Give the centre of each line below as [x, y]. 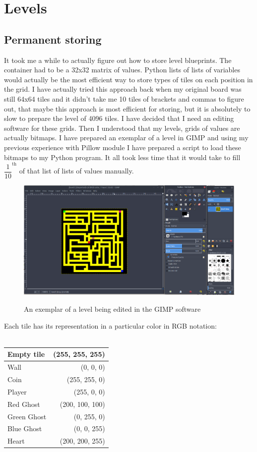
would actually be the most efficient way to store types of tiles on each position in [128, 79]
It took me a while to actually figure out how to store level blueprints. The [118, 60]
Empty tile [26, 354]
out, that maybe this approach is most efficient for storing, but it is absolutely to [127, 108]
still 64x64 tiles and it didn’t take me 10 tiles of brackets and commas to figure [124, 98]
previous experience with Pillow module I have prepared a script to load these [123, 147]
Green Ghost [27, 416]
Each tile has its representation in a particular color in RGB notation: [110, 325]
